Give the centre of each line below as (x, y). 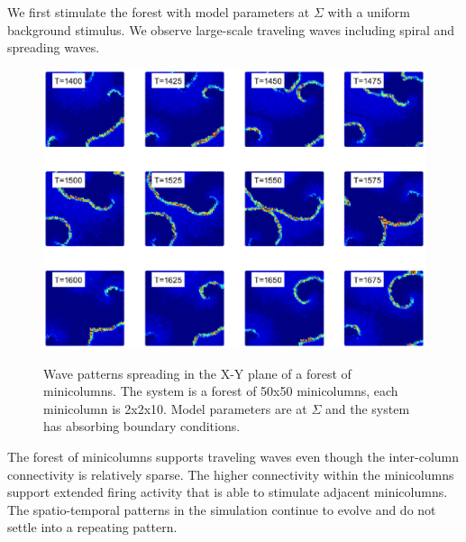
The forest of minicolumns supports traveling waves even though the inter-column (233, 457)
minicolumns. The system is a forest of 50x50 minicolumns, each (221, 391)
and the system (367, 408)
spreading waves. (54, 47)
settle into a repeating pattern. (92, 527)
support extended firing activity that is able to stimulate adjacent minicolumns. (228, 492)
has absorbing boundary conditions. (142, 426)
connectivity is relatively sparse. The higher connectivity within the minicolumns (231, 474)
